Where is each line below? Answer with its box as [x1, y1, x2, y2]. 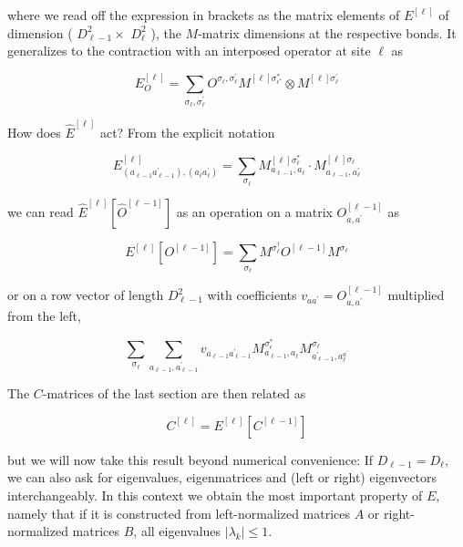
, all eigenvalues [133, 521, 221, 541]
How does [7, 122, 61, 141]
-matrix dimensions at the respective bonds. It [198, 23, 457, 42]
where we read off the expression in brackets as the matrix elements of [7, 5, 400, 24]
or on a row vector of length [7, 285, 164, 304]
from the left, [7, 306, 81, 325]
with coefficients [207, 285, 297, 304]
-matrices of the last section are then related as [42, 384, 306, 403]
